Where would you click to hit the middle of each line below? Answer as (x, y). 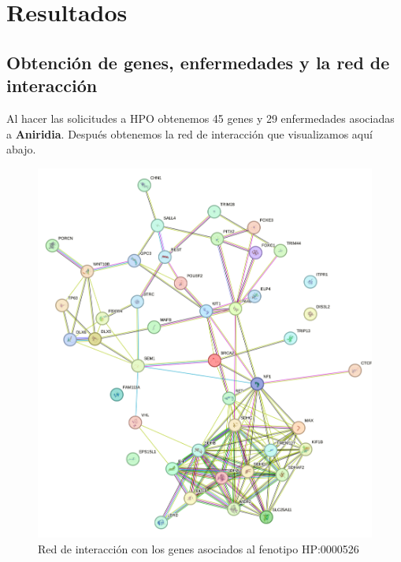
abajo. (21, 149)
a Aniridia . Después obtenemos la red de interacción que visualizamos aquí (189, 133)
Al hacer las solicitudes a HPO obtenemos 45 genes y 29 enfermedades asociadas (200, 118)
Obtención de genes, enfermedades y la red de (198, 62)
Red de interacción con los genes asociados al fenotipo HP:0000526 (199, 548)
